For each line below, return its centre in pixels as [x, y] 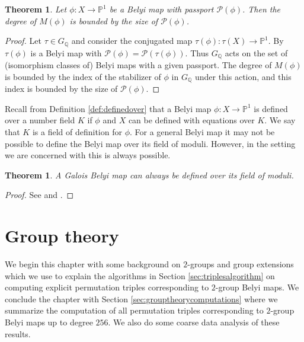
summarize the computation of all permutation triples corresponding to [134, 310]
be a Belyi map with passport [161, 9]
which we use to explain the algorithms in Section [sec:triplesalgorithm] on [140, 275]
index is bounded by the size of [61, 89]
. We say [280, 120]
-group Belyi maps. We [257, 287]
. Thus [197, 52]
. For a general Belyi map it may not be [202, 131]
